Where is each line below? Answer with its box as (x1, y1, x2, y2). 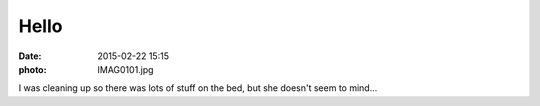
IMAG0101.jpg (97, 63, 154, 75)
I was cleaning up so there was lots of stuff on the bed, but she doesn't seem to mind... (18, 82, 378, 94)
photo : (18, 63, 47, 75)
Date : (18, 50, 42, 62)
